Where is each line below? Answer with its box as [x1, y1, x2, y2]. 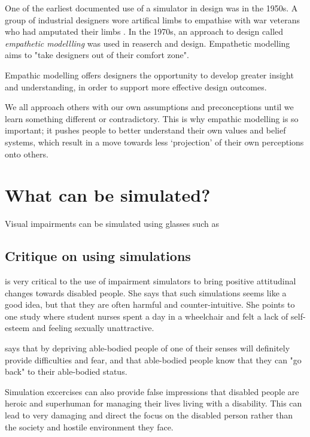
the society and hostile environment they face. [5, 420, 174, 433]
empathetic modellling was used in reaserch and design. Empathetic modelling [5, 37, 290, 49]
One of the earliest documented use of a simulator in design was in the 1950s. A [5, 2, 298, 14]
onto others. [5, 147, 48, 160]
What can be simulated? [5, 183, 211, 207]
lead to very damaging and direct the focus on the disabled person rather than [5, 408, 293, 421]
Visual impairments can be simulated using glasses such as [5, 217, 220, 230]
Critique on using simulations [5, 247, 191, 265]
